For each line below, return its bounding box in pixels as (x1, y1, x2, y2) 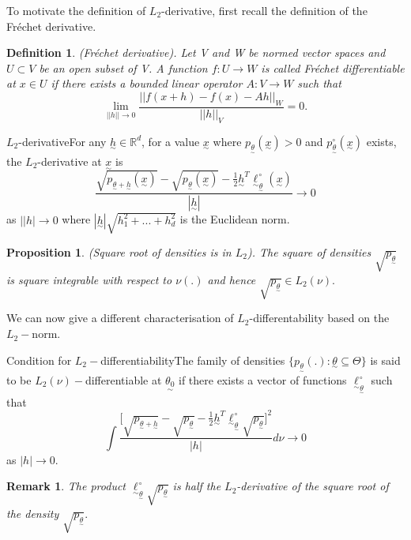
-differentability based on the (249, 309, 390, 326)
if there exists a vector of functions (179, 372, 347, 388)
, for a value (141, 133, 200, 149)
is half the (172, 478, 221, 494)
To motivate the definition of (6, 2, 146, 18)
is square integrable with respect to (6, 271, 172, 287)
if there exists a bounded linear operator (51, 75, 243, 92)
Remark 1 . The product (6, 478, 126, 494)
